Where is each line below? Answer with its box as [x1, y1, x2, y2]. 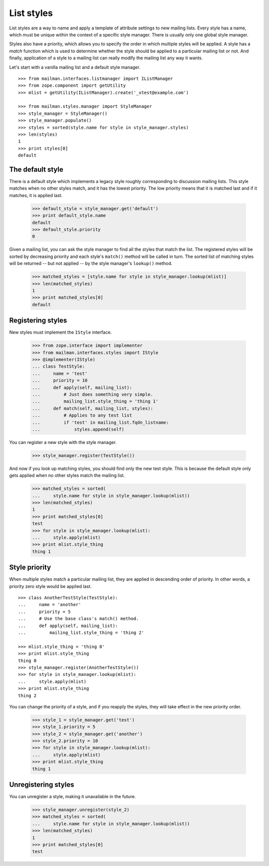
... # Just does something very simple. [32, 392, 153, 397]
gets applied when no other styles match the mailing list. [9, 472, 125, 478]
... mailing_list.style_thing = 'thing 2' [18, 630, 144, 636]
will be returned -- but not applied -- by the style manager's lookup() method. [9, 260, 173, 266]
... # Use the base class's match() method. [18, 616, 139, 622]
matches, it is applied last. [9, 192, 63, 198]
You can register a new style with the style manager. [9, 439, 117, 445]
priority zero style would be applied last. [9, 583, 92, 589]
